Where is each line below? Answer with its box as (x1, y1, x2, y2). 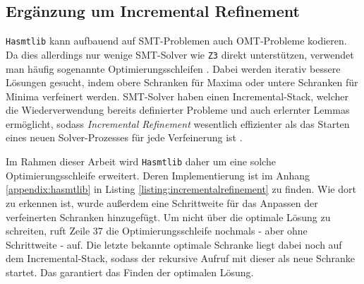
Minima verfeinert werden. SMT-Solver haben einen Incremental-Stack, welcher (6, 88, 348, 103)
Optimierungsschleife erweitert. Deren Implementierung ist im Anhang (6, 167, 310, 182)
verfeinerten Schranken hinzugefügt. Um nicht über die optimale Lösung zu (6, 209, 331, 224)
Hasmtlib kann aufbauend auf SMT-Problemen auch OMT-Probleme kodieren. (6, 33, 347, 48)
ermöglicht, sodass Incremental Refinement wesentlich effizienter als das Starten (6, 116, 350, 131)
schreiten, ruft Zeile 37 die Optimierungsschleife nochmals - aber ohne (6, 223, 308, 238)
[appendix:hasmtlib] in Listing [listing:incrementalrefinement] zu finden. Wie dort (6, 182, 356, 196)
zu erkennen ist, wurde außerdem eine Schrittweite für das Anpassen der (6, 195, 318, 210)
